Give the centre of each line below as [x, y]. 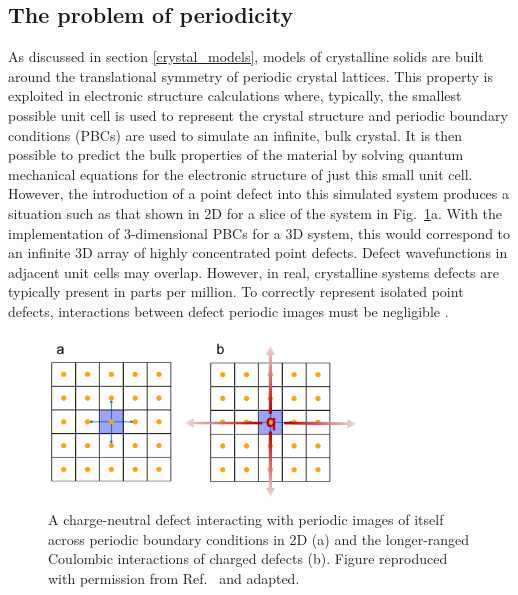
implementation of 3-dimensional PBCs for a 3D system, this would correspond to [259, 232]
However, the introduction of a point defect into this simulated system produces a [258, 193]
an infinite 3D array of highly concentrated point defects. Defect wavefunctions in [258, 252]
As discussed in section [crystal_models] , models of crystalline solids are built [246, 56]
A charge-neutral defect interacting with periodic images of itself [246, 519]
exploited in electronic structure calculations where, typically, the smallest [235, 95]
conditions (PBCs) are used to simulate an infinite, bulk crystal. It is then [235, 134]
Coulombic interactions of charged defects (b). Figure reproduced [248, 558]
